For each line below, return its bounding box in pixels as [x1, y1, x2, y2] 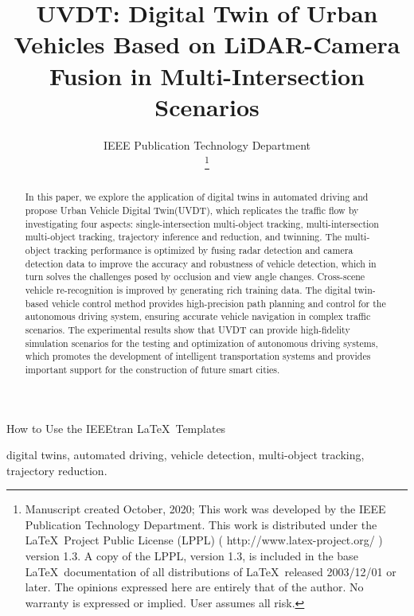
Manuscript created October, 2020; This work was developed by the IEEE [25, 501, 386, 517]
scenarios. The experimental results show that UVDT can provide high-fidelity [25, 322, 350, 336]
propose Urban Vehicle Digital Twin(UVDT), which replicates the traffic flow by [25, 203, 359, 216]
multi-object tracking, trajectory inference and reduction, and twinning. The [25, 230, 342, 244]
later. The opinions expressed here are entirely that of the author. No [25, 579, 364, 595]
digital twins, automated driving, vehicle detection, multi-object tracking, [6, 446, 365, 463]
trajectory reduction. [6, 462, 107, 478]
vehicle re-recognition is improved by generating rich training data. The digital [25, 283, 351, 296]
